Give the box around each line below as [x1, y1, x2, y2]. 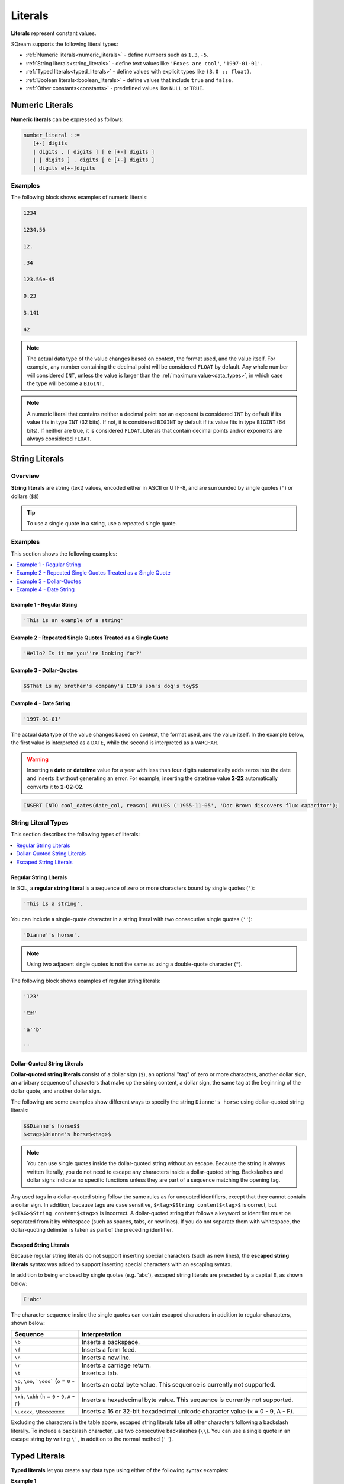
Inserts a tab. [82, 1369, 118, 1377]
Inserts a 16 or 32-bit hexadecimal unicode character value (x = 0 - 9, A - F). [82, 1407, 294, 1416]
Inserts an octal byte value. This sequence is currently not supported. [82, 1381, 275, 1389]
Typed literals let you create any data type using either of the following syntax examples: [11, 1467, 229, 1474]
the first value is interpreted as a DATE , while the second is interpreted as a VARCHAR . [11, 739, 218, 746]
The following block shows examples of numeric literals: [11, 194, 148, 201]
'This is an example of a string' [23, 617, 124, 624]
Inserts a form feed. [82, 1346, 137, 1354]
